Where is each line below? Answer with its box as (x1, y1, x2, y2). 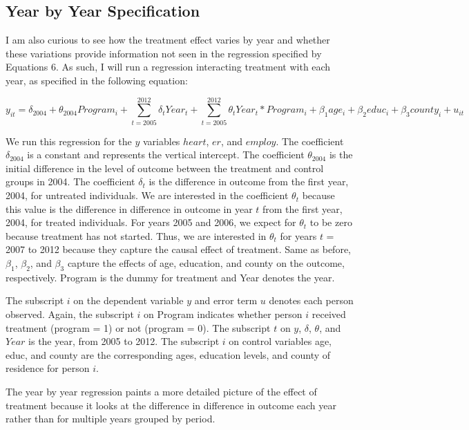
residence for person (6, 361, 90, 375)
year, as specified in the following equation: (6, 73, 188, 87)
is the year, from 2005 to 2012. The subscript (28, 334, 220, 348)
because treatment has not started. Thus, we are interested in (6, 228, 267, 243)
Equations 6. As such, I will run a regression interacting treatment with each (6, 59, 331, 74)
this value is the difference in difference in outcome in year (6, 201, 253, 216)
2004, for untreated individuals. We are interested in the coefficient (6, 188, 289, 203)
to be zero (309, 215, 352, 230)
